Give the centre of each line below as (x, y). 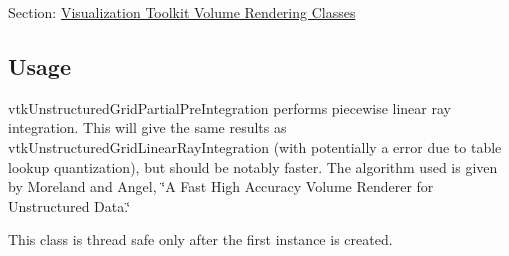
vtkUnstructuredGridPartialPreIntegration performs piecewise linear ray (229, 107)
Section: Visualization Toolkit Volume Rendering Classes (182, 12)
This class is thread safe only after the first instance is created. (200, 239)
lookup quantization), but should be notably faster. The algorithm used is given (253, 166)
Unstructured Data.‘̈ (69, 205)
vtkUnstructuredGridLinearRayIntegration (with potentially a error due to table (255, 146)
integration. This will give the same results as (147, 127)
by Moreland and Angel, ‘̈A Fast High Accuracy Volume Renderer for (221, 186)
